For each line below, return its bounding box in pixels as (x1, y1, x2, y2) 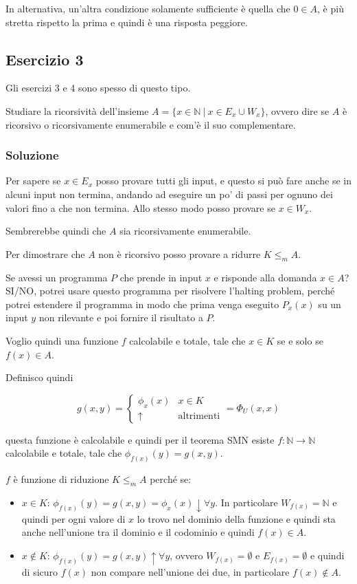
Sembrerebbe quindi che (5, 224, 106, 238)
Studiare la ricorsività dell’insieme (5, 103, 149, 118)
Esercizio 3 (5, 48, 84, 69)
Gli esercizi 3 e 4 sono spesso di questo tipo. (5, 80, 191, 95)
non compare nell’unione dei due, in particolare (91, 565, 290, 578)
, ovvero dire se (265, 103, 330, 118)
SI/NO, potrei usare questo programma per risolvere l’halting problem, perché (5, 283, 335, 298)
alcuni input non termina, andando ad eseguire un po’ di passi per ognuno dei (5, 186, 333, 201)
